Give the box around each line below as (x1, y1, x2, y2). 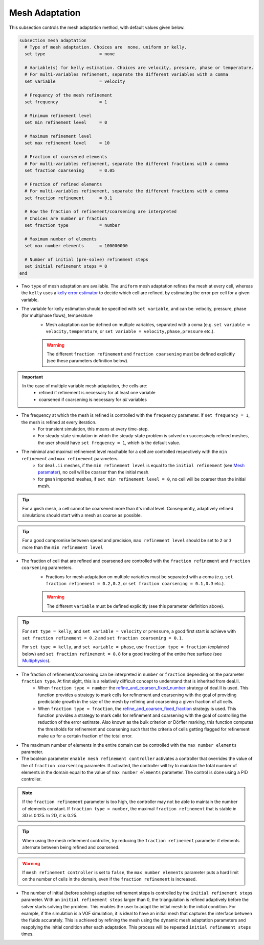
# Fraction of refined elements (24, 181, 102, 187)
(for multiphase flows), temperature (21, 312, 93, 318)
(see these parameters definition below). (46, 358, 129, 364)
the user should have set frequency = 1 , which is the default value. (38, 440, 180, 446)
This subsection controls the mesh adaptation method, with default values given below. (9, 24, 185, 30)
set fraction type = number (24, 223, 120, 228)
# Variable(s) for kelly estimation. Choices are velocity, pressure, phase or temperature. (24, 65, 254, 71)
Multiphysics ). (22, 658, 51, 663)
